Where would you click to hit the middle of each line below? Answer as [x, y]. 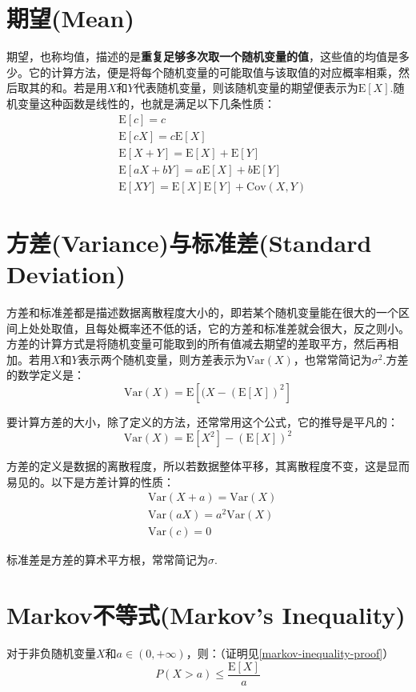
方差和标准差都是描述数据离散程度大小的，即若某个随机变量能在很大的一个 [202, 312]
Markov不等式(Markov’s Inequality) [206, 615]
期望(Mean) [70, 18]
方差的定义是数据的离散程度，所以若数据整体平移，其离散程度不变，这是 [197, 466]
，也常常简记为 [332, 359]
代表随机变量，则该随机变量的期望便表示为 [246, 88]
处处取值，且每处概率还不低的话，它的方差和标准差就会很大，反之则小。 [219, 328]
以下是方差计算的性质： [112, 481]
